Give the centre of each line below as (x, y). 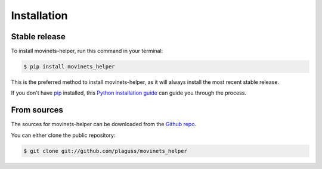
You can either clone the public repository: (63, 135)
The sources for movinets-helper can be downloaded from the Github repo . (104, 124)
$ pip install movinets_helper (69, 67)
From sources (37, 110)
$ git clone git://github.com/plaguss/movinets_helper (105, 151)
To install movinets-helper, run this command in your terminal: (87, 51)
